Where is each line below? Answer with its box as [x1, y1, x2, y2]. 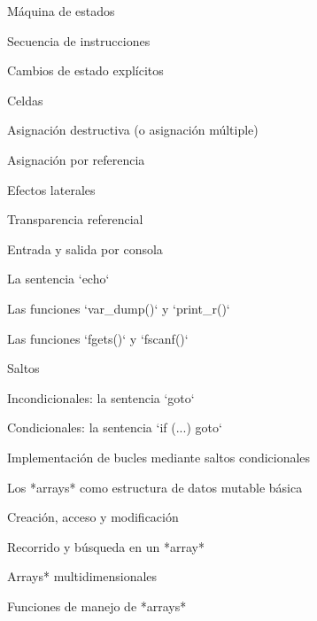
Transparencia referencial [7, 210, 143, 229]
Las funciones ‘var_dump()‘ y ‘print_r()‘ [7, 299, 230, 317]
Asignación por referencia [7, 150, 145, 168]
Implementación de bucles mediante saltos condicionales [7, 447, 311, 466]
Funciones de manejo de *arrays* [7, 596, 187, 615]
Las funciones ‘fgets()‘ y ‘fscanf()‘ [7, 329, 189, 347]
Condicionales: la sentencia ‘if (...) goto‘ [7, 418, 222, 437]
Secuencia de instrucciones [7, 31, 151, 50]
